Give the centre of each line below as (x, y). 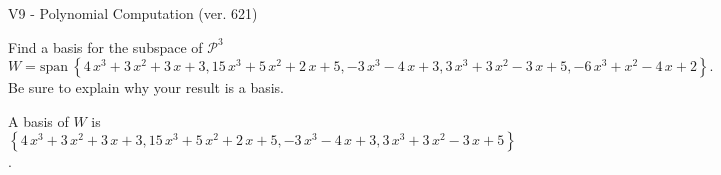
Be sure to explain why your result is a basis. (146, 87)
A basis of (38, 120)
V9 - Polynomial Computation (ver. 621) (133, 13)
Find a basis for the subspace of (105, 46)
